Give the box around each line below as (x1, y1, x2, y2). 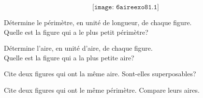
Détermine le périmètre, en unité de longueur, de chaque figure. (4, 17, 192, 27)
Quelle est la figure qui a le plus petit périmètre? (4, 27, 148, 37)
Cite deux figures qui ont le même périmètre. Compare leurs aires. (4, 84, 200, 95)
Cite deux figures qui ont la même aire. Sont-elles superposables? (4, 69, 196, 79)
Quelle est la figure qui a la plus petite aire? (4, 52, 134, 62)
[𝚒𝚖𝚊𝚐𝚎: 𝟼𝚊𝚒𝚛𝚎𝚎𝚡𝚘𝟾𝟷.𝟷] (92, 4, 159, 11)
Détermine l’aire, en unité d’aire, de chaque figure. (4, 43, 153, 53)
